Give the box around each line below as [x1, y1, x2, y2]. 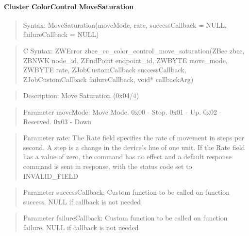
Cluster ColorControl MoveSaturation [4, 1, 134, 11]
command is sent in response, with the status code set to [23, 161, 192, 171]
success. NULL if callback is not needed [23, 196, 141, 206]
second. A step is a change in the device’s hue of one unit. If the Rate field [23, 142, 245, 152]
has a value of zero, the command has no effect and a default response [23, 152, 232, 162]
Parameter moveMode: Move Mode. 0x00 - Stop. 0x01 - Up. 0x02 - [23, 106, 222, 117]
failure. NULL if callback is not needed [23, 222, 139, 232]
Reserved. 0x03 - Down [23, 116, 92, 126]
